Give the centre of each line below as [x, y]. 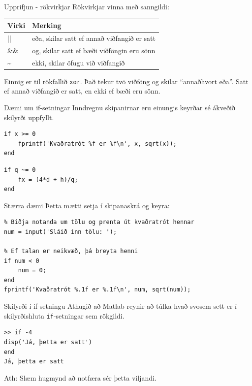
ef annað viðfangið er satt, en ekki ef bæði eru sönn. [82, 91]
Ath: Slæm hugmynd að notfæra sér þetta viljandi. [80, 377]
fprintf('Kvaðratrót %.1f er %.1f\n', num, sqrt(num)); [97, 290]
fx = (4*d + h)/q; [48, 179]
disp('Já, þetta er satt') [48, 342]
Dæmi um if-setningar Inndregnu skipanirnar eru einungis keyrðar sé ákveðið [120, 107]
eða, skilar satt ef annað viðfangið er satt [94, 38]
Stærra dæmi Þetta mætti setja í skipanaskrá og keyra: [87, 205]
